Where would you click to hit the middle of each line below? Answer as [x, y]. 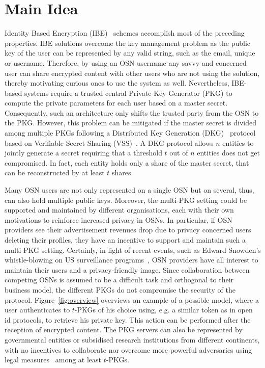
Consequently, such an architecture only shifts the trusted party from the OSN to [132, 112]
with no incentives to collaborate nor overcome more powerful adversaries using [128, 349]
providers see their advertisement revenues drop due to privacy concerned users [128, 230]
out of [179, 153]
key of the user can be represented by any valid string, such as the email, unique [130, 53]
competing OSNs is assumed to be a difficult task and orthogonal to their [119, 280]
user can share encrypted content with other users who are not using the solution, [132, 73]
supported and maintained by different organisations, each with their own [119, 210]
